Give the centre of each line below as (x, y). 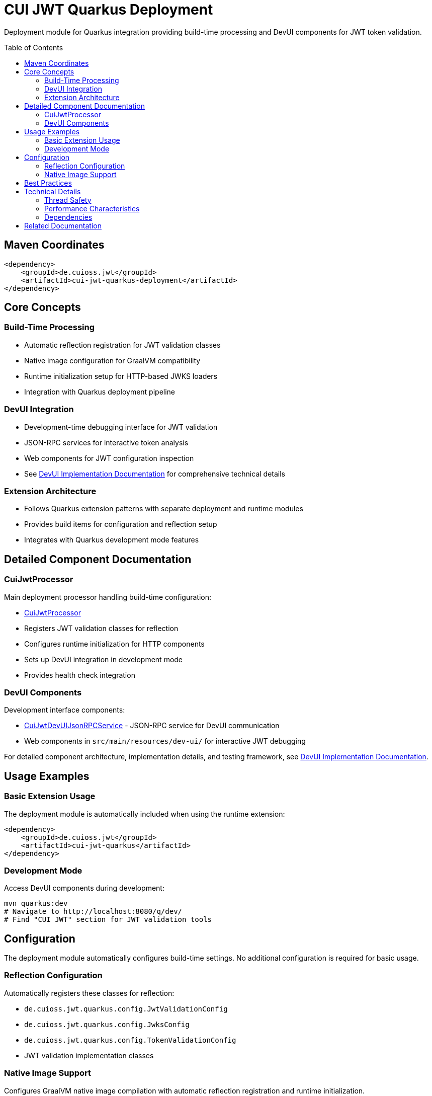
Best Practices (48, 183)
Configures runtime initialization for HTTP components (114, 644)
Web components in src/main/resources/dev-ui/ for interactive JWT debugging (165, 741)
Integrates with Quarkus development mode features (112, 540)
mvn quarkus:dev (36, 904)
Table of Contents (34, 47)
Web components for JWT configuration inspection (109, 458)
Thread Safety (68, 200)
